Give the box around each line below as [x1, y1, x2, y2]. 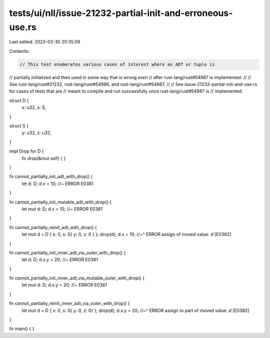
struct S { [9, 123, 28, 129]
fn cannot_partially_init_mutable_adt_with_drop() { [9, 199, 112, 205]
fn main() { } [9, 325, 34, 332]
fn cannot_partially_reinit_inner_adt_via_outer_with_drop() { [9, 300, 130, 306]
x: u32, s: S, [21, 104, 46, 110]
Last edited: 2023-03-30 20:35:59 [9, 39, 80, 45]
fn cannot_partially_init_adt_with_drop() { [9, 173, 93, 179]
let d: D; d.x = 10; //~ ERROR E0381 [21, 180, 93, 186]
